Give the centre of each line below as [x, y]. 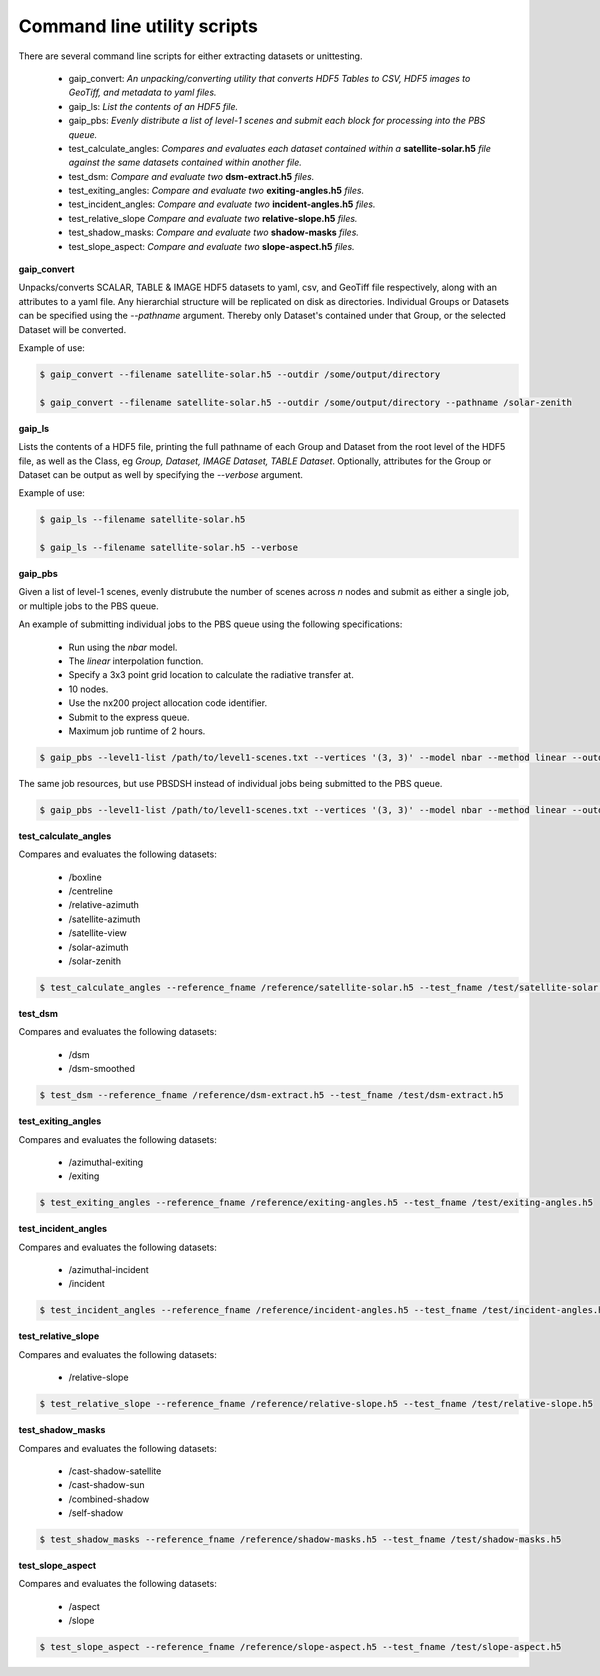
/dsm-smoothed [101, 1069]
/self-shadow [96, 1513]
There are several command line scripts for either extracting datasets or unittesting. [190, 56]
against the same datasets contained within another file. [185, 162]
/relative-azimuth [104, 905]
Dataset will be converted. [72, 329]
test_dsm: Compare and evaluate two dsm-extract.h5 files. [191, 176]
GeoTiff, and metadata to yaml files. [142, 92]
